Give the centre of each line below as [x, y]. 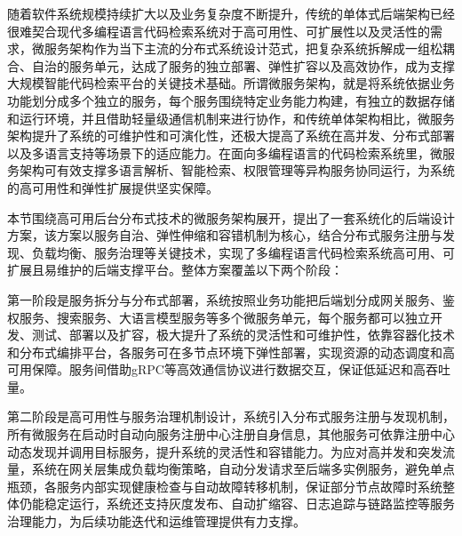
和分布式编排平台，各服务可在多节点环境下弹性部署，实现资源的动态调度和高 [231, 352]
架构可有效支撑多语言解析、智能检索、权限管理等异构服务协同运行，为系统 [237, 170]
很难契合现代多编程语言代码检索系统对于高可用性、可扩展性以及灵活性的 [219, 31]
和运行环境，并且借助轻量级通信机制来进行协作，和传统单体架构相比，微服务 [231, 118]
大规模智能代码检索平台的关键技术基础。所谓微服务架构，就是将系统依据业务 [231, 83]
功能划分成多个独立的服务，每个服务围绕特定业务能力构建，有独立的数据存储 [231, 100]
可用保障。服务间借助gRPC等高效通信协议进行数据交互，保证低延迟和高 [216, 369]
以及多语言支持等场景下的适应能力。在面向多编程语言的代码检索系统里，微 [225, 152]
